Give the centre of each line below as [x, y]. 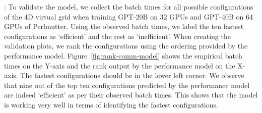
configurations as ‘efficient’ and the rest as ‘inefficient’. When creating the [117, 36]
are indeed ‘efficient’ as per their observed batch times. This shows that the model [131, 95]
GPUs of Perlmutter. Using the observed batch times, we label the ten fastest [124, 26]
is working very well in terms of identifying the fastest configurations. [111, 104]
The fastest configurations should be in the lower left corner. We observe [132, 75]
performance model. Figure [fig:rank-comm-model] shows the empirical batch [123, 55]
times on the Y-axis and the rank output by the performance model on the [120, 65]
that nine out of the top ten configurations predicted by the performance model [127, 85]
